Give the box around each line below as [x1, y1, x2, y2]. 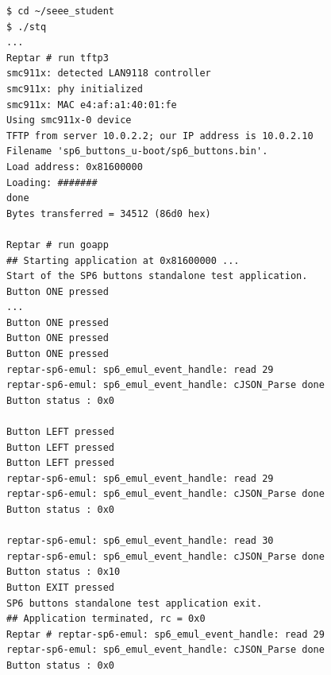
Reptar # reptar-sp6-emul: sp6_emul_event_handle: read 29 [6, 628, 325, 640]
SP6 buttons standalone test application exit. [6, 597, 263, 609]
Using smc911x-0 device [6, 114, 132, 126]
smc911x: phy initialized [6, 83, 143, 95]
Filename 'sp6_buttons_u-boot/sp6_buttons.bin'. [6, 145, 268, 157]
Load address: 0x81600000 [6, 161, 143, 173]
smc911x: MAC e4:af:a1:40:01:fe [6, 99, 177, 111]
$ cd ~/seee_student [6, 6, 115, 17]
